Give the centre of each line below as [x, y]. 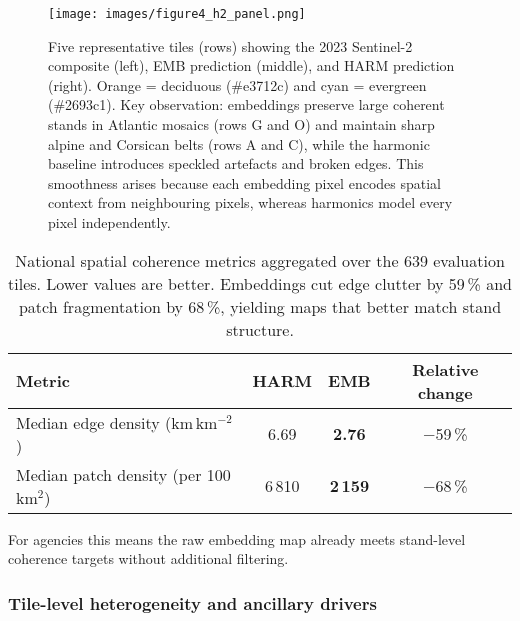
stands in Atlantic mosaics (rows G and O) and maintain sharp [241, 124]
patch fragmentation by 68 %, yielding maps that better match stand [260, 306]
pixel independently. [109, 222]
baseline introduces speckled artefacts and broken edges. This [236, 163]
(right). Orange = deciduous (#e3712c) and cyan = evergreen [237, 84]
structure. [260, 329]
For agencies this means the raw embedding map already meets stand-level [237, 538]
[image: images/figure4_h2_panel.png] [177, 14]
